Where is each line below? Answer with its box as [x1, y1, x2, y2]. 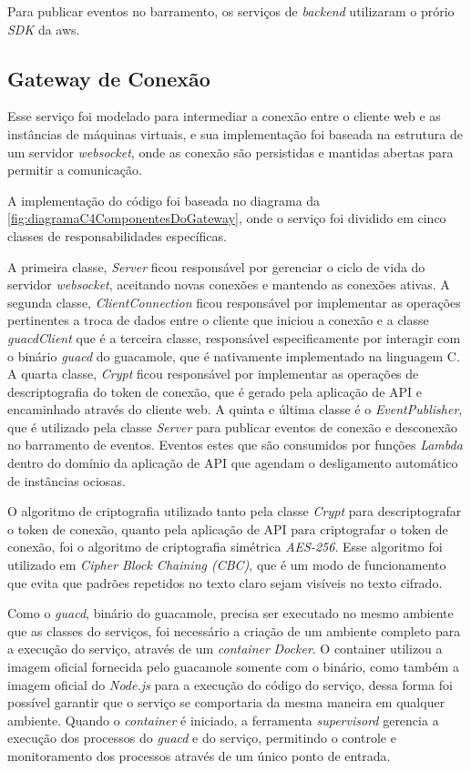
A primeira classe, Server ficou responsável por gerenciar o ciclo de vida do [7, 257, 425, 276]
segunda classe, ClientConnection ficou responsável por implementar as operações [7, 292, 461, 311]
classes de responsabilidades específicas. [7, 226, 227, 245]
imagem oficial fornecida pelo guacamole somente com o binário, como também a [7, 657, 459, 676]
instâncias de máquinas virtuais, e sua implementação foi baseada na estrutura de [7, 124, 463, 143]
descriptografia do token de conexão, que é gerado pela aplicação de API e [7, 381, 422, 401]
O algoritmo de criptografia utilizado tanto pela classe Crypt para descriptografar [7, 502, 462, 521]
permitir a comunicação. [7, 160, 142, 179]
